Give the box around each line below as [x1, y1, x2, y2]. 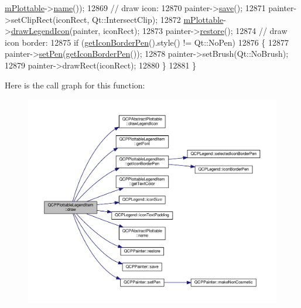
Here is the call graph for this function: [5, 78, 145, 91]
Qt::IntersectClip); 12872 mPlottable [92, 13, 224, 25]
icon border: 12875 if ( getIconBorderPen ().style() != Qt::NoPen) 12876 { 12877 [5, 36, 289, 48]
